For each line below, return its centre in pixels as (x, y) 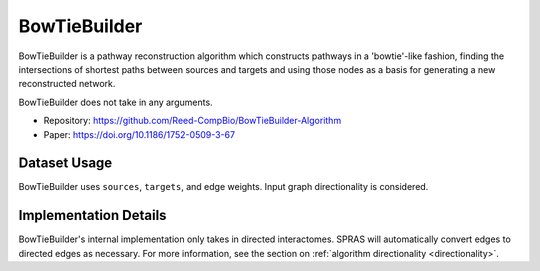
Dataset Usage (65, 163)
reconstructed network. (67, 84)
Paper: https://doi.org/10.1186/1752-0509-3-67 (139, 134)
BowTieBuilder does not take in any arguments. (116, 102)
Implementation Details (92, 215)
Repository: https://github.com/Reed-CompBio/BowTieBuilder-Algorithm (192, 121)
